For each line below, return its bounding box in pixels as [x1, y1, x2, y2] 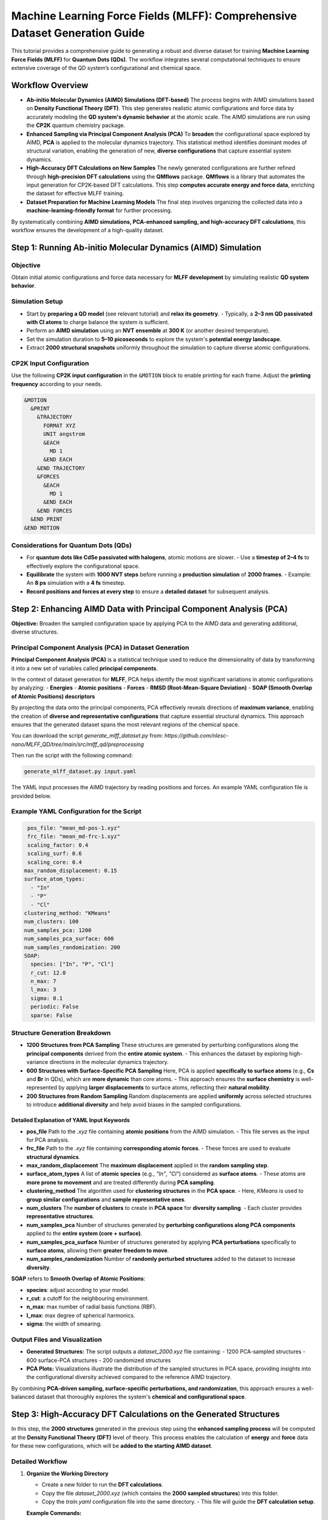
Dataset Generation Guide [11, 26, 145, 40]
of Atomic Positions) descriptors [11, 693, 95, 700]
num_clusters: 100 [24, 918, 79, 925]
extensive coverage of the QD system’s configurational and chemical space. [11, 64, 202, 72]
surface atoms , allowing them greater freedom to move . [26, 1246, 169, 1254]
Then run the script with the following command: [11, 751, 133, 759]
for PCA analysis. [26, 1136, 70, 1143]
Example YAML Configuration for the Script [11, 807, 142, 816]
